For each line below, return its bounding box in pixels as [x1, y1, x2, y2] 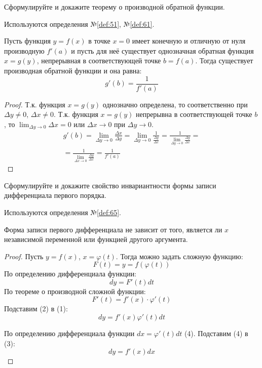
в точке [88, 35, 110, 46]
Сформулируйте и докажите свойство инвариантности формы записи [4, 180, 216, 190]
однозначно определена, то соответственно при [102, 99, 248, 109]
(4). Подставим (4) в [184, 328, 248, 339]
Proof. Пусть [4, 251, 44, 261]
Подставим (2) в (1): [4, 303, 68, 314]
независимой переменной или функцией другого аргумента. [4, 234, 188, 244]
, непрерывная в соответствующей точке [36, 55, 161, 66]
